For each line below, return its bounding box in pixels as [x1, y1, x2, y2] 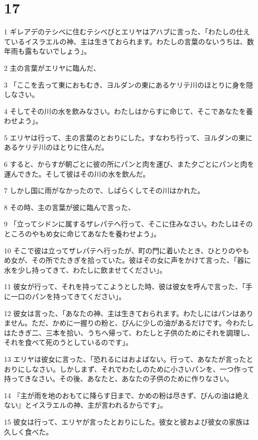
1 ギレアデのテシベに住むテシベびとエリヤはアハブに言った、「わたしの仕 [4, 26, 244, 37]
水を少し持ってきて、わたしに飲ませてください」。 [4, 264, 167, 275]
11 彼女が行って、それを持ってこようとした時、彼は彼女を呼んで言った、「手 [4, 281, 253, 292]
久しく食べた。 [4, 426, 53, 437]
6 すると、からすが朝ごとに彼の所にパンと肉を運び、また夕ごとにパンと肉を [4, 159, 255, 169]
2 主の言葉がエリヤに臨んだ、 [4, 62, 101, 73]
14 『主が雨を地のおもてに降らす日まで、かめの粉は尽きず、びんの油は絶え [4, 390, 250, 400]
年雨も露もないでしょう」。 [4, 46, 91, 56]
